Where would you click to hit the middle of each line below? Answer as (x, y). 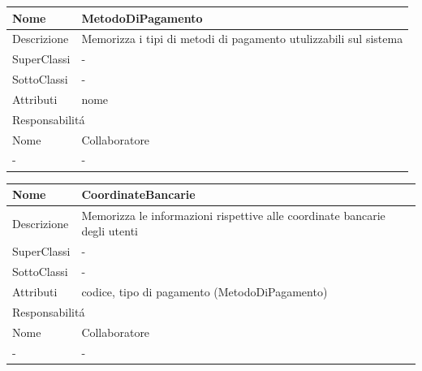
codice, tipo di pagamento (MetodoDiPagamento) (205, 291)
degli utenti (110, 231)
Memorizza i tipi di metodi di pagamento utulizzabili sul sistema (242, 39)
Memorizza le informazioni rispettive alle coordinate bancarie (233, 215)
